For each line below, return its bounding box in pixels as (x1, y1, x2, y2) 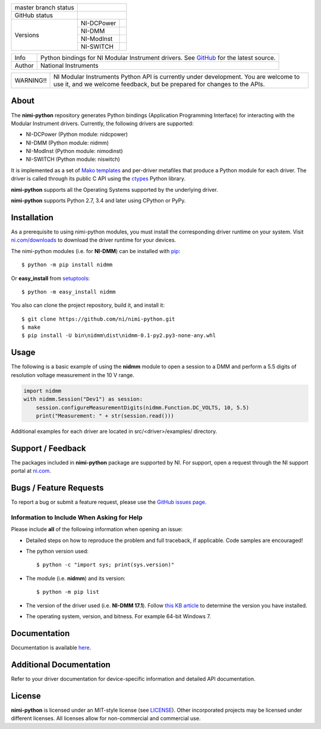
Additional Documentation (11, 659, 111, 669)
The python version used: (26, 548, 89, 555)
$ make (21, 324, 41, 331)
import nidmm (23, 387, 62, 394)
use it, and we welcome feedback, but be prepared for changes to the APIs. (53, 80, 265, 88)
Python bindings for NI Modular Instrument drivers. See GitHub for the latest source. (40, 54, 276, 62)
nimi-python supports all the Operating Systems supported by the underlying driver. (11, 186, 218, 193)
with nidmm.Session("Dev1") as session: (23, 396, 143, 403)
